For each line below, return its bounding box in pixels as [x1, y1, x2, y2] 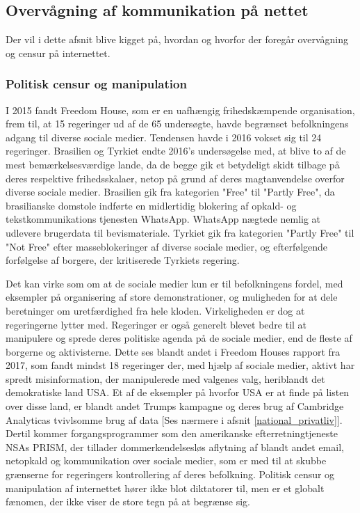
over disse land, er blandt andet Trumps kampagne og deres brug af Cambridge [6, 399, 344, 413]
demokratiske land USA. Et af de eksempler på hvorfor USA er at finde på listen [6, 385, 350, 400]
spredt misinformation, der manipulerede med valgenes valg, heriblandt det [6, 371, 325, 386]
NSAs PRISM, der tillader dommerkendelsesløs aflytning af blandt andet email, [6, 439, 344, 454]
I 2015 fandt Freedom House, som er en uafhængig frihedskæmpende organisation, [6, 102, 355, 117]
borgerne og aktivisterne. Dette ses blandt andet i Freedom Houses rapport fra [6, 344, 341, 358]
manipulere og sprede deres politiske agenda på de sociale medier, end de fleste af [6, 331, 352, 345]
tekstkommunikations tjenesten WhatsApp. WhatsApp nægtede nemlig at [6, 212, 321, 226]
